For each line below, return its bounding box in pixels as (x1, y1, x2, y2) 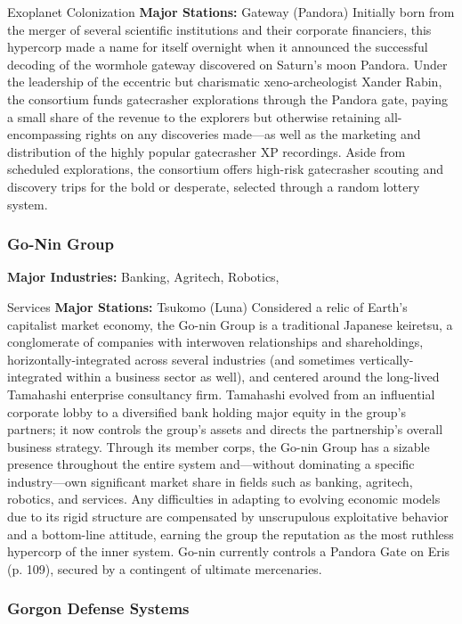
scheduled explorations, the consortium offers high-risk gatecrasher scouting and (7, 160, 443, 178)
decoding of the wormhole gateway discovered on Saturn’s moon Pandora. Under (7, 54, 448, 73)
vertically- (359, 349, 414, 368)
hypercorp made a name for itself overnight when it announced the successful (7, 37, 428, 56)
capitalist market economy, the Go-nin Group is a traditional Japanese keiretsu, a (7, 315, 453, 333)
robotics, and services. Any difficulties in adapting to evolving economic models (7, 489, 441, 508)
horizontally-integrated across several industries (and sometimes (7, 349, 355, 368)
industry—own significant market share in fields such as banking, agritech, (7, 472, 413, 490)
